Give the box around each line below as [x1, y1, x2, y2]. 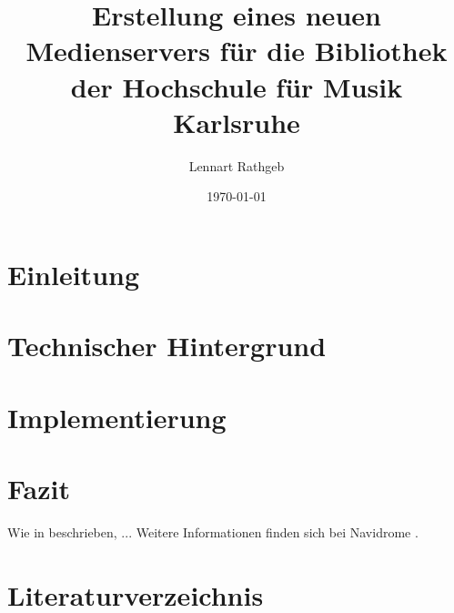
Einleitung [7, 255, 140, 292]
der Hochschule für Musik [70, 67, 403, 105]
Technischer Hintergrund [7, 327, 327, 364]
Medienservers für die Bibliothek [25, 32, 448, 69]
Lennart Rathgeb [188, 156, 285, 175]
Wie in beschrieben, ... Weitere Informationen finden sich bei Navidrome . [7, 522, 419, 541]
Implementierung [7, 398, 227, 435]
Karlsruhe [173, 103, 300, 140]
